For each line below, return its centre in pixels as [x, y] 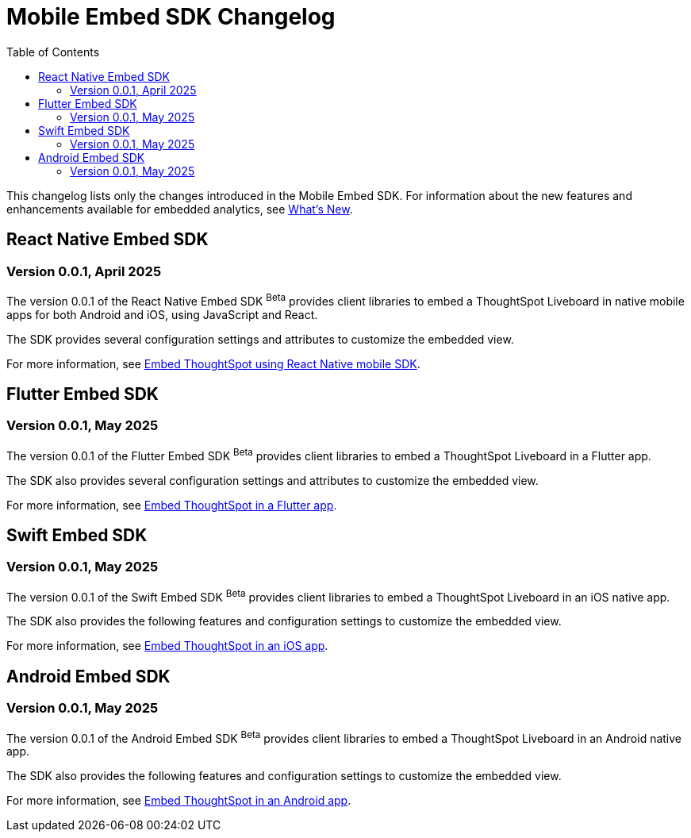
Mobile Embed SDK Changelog [171, 17]
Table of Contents [53, 52]
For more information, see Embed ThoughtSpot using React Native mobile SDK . [213, 363]
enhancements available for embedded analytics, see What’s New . [180, 209]
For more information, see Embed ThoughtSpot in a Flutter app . [172, 505]
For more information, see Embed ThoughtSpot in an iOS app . [167, 646]
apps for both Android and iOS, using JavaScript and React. [162, 314]
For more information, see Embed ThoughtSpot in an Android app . [179, 801]
